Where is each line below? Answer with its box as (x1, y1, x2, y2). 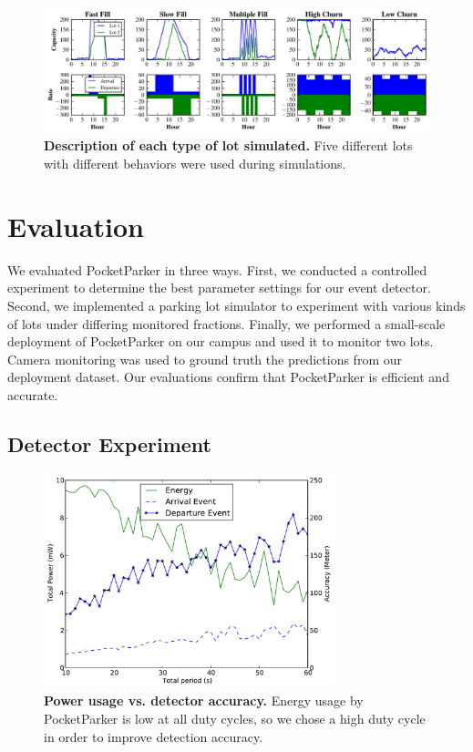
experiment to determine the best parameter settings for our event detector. (7, 278, 431, 297)
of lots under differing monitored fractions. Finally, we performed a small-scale (7, 314, 446, 333)
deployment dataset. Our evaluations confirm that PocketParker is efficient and (7, 367, 449, 386)
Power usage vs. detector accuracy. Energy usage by (44, 691, 364, 710)
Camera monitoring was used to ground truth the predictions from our (7, 349, 402, 368)
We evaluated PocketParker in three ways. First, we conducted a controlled (7, 260, 427, 279)
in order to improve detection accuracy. (44, 726, 263, 746)
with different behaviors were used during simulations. (44, 154, 346, 173)
